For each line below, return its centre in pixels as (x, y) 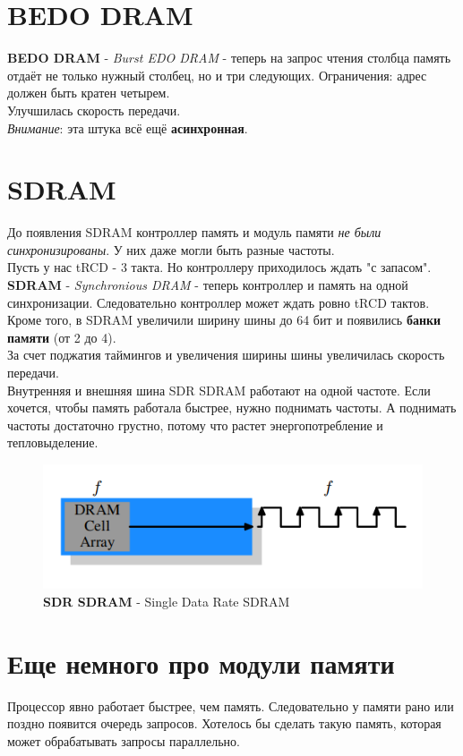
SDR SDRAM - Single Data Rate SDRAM (167, 601)
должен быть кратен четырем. (89, 93)
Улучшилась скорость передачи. (94, 110)
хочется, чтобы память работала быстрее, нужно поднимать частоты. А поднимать (232, 408)
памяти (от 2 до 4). (62, 337)
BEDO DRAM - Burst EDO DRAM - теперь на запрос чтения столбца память (229, 58)
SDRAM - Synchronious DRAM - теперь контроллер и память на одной (208, 285)
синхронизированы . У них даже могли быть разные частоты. (171, 249)
